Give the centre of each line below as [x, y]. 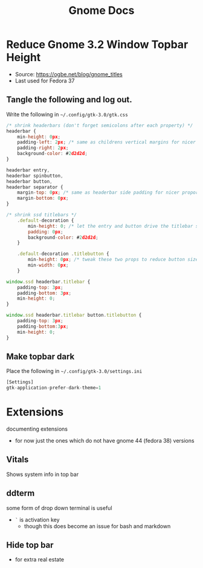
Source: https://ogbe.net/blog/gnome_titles [69, 74]
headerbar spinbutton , [35, 176]
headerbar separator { [35, 187]
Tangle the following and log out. [69, 100]
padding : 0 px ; [46, 232]
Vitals [18, 460]
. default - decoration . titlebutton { [63, 254]
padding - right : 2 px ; [43, 148]
